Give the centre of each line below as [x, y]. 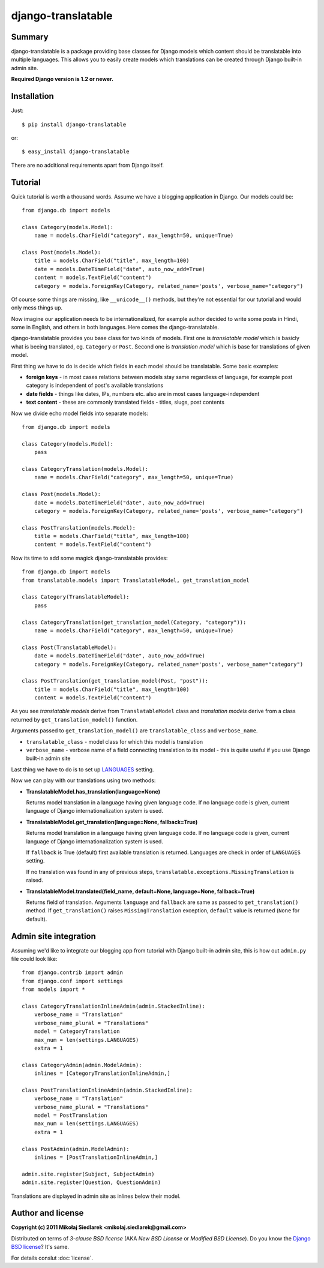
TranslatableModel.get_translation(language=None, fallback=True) [112, 822]
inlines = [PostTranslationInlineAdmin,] [96, 1157]
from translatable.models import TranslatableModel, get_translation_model [136, 580]
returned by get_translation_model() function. [74, 719]
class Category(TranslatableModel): [76, 597]
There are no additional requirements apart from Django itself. [88, 165]
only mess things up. [37, 308]
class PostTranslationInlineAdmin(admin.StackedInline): [107, 1090]
